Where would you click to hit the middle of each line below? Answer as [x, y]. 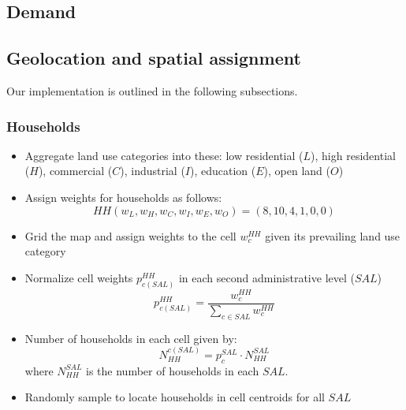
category [45, 251]
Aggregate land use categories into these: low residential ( [164, 155]
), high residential [353, 155]
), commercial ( [75, 171]
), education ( [223, 171]
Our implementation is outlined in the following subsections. [152, 90]
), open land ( [297, 171]
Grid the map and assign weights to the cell [130, 235]
